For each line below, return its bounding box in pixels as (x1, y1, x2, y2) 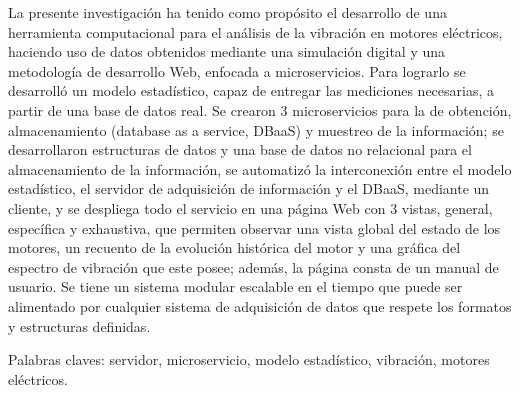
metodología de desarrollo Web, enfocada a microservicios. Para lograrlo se (8, 60, 466, 81)
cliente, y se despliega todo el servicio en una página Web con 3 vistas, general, (8, 197, 493, 218)
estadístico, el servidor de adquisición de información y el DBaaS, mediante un (8, 178, 490, 199)
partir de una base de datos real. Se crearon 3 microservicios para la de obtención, (8, 99, 512, 120)
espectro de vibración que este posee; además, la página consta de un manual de (8, 256, 499, 277)
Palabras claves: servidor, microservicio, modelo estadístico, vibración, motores (8, 349, 490, 370)
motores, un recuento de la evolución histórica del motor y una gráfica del (8, 237, 461, 258)
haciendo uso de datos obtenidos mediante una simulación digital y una (8, 41, 446, 62)
